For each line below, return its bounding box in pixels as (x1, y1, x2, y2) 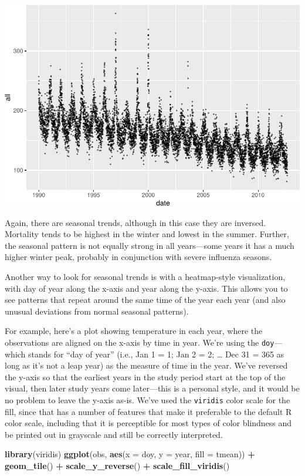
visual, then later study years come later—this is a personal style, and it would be (5, 382, 300, 394)
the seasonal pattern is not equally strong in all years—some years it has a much (5, 239, 294, 251)
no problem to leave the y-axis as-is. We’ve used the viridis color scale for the (5, 394, 290, 406)
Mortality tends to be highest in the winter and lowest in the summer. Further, (5, 228, 289, 240)
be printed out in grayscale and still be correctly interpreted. (5, 428, 223, 440)
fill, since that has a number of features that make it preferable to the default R (5, 405, 292, 417)
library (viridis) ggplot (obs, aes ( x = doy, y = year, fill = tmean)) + (5, 448, 255, 460)
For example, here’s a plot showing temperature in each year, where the (5, 325, 263, 337)
